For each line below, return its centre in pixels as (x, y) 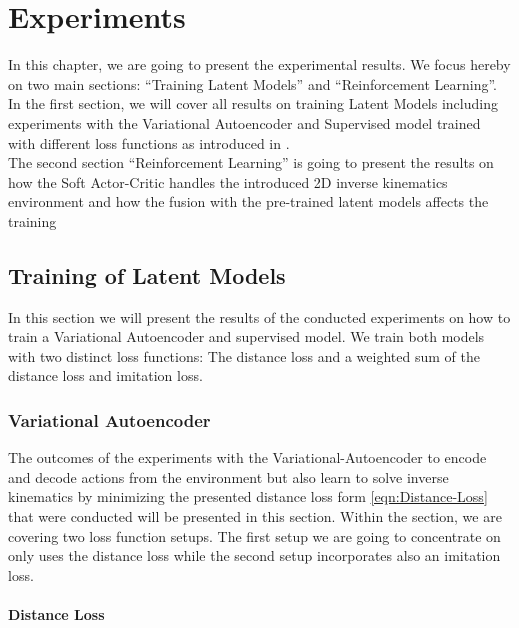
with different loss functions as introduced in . (149, 142)
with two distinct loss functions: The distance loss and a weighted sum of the (244, 355)
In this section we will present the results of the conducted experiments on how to (259, 316)
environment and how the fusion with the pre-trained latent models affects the (248, 201)
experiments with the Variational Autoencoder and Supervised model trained (244, 122)
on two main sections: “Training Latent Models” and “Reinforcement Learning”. (252, 83)
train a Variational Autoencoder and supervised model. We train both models (246, 336)
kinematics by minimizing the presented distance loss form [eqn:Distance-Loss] (248, 496)
